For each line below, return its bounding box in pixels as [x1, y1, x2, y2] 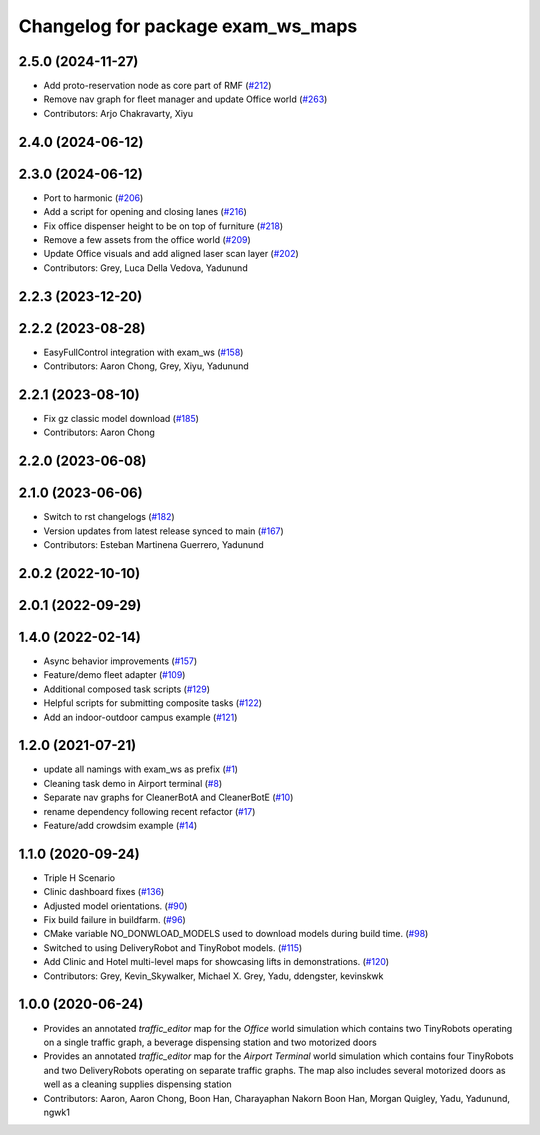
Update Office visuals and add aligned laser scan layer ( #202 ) [43, 248, 299, 260]
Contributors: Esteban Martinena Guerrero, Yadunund [43, 539, 264, 551]
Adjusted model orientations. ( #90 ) [43, 900, 188, 912]
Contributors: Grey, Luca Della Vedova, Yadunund [43, 261, 249, 274]
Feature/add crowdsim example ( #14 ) [43, 820, 198, 831]
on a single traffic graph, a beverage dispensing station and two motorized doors [43, 1036, 377, 1048]
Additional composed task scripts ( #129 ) [43, 683, 210, 695]
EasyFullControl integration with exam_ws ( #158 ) [43, 346, 244, 358]
